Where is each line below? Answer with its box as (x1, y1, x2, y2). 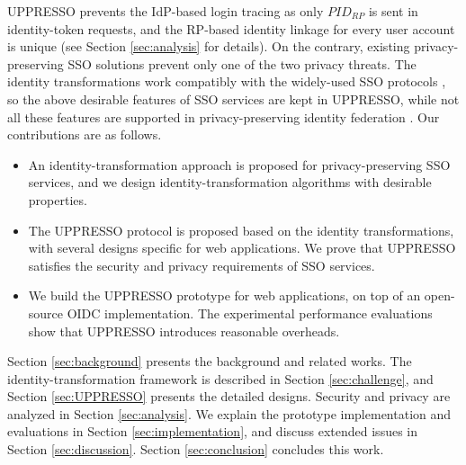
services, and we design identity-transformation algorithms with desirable (28, 173, 432, 192)
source (28, 303, 64, 322)
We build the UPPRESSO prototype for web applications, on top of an (28, 286, 421, 305)
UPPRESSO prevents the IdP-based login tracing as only (7, 2, 324, 20)
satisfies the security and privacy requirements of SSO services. (28, 255, 375, 274)
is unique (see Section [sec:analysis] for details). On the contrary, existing (7, 37, 410, 56)
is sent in (368, 2, 418, 20)
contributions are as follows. (7, 125, 162, 144)
